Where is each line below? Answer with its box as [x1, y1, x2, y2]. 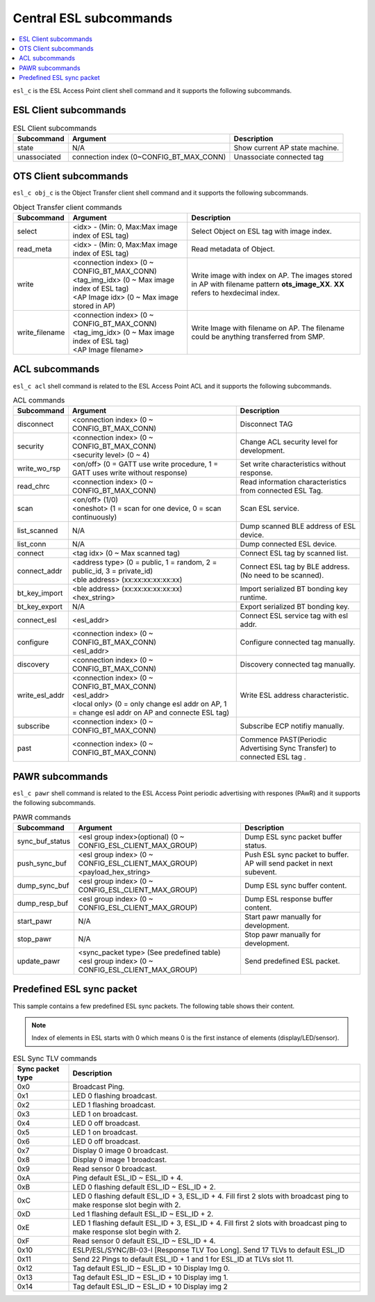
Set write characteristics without [240, 459, 347, 469]
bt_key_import [17, 588, 63, 598]
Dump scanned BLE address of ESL [240, 521, 356, 531]
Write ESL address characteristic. [240, 690, 349, 700]
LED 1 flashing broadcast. [72, 1100, 156, 1110]
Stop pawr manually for [244, 930, 321, 940]
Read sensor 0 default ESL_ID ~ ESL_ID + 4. [72, 1236, 216, 1246]
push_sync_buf [17, 858, 67, 868]
